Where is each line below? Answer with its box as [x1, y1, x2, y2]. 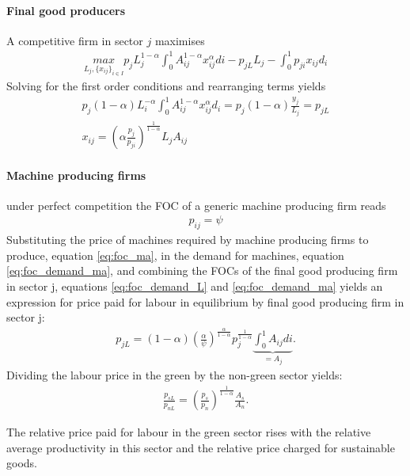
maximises [154, 32, 205, 48]
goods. [6, 455, 37, 471]
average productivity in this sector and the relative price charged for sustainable [6, 439, 395, 455]
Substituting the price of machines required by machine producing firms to [6, 231, 369, 248]
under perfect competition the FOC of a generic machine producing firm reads [6, 196, 386, 213]
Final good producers [6, 2, 126, 18]
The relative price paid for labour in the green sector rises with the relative [6, 424, 371, 440]
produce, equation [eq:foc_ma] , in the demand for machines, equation [6, 246, 344, 263]
